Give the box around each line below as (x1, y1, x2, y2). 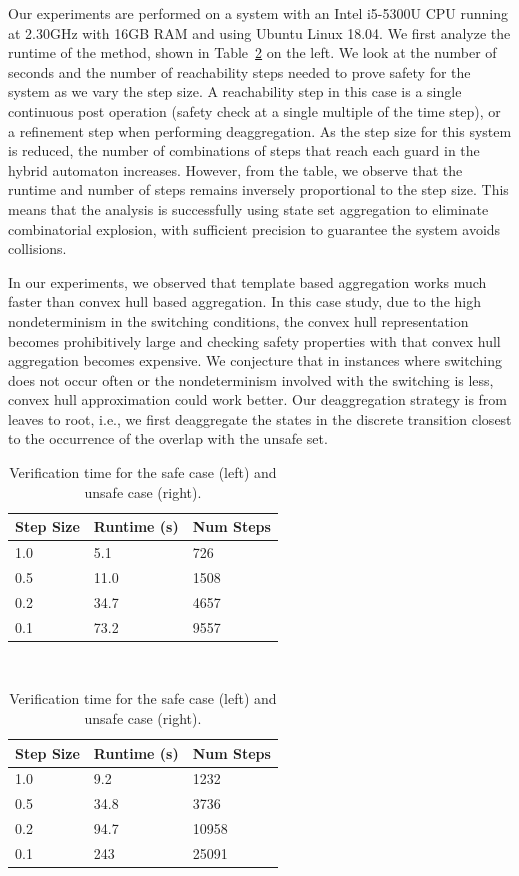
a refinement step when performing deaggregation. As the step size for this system (8, 120, 512, 141)
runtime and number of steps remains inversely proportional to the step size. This (8, 179, 509, 200)
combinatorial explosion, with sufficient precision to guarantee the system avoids (8, 218, 501, 239)
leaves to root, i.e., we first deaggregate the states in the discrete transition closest (8, 408, 512, 429)
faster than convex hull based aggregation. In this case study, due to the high (8, 291, 481, 312)
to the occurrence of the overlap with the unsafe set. (8, 428, 328, 449)
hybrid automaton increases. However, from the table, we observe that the (8, 159, 463, 180)
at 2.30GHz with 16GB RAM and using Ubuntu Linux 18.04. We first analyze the (8, 22, 511, 43)
